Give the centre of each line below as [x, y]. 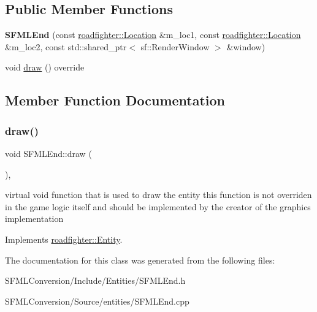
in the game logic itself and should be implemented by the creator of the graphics [158, 206]
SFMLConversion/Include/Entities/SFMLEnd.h [95, 280]
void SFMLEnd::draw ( [48, 153]
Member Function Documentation [115, 100]
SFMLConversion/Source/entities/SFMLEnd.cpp [97, 301]
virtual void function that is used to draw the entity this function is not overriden [158, 195]
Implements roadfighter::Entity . [64, 239]
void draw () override [45, 67]
